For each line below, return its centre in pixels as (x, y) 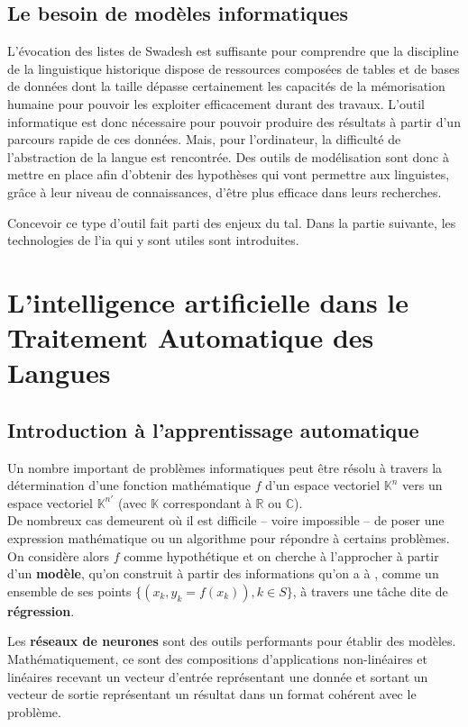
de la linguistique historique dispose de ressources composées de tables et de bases (234, 68)
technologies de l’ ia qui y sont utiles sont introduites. (153, 240)
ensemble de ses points (69, 591)
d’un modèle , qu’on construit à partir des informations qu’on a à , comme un (223, 573)
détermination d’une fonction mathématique (129, 485)
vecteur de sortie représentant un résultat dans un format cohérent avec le (212, 694)
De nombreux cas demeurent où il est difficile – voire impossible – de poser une (226, 520)
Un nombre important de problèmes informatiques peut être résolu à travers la (225, 467)
